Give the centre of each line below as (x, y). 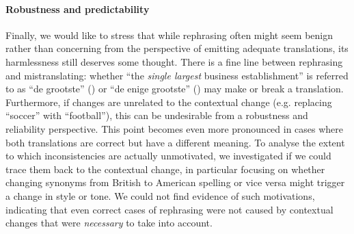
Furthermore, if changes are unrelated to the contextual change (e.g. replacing (169, 102)
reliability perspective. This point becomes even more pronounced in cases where (175, 128)
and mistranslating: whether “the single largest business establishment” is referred (177, 75)
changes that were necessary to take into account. (109, 223)
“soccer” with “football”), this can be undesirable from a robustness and (157, 115)
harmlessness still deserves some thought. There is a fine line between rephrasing (174, 61)
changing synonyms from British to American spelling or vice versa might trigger (175, 182)
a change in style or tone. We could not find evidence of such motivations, (160, 195)
